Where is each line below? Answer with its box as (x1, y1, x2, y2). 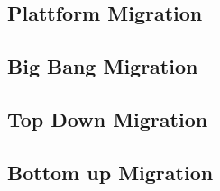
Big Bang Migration (7, 52, 198, 80)
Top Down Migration (7, 105, 208, 132)
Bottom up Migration (7, 158, 214, 186)
